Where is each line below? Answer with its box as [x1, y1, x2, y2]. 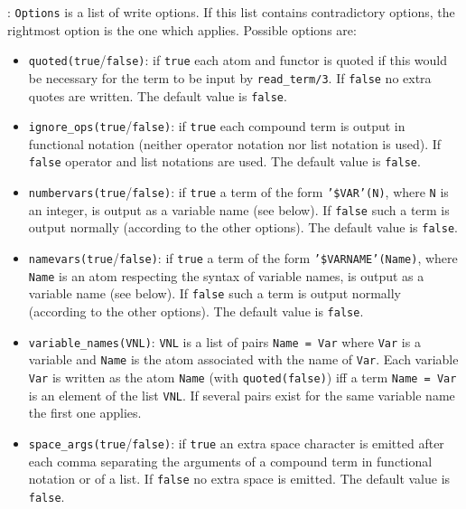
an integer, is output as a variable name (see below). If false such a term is [28, 200, 450, 219]
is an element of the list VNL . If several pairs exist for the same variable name [28, 385, 455, 404]
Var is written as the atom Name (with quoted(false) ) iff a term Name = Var [28, 368, 457, 387]
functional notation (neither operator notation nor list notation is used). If [28, 134, 442, 153]
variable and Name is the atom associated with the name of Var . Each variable [28, 350, 459, 369]
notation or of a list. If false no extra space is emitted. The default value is [28, 469, 451, 488]
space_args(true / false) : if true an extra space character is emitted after [28, 433, 444, 452]
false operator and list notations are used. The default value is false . [28, 152, 421, 171]
